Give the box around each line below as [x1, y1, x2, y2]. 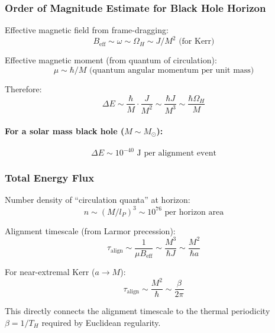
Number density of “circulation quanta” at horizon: [5, 193, 190, 206]
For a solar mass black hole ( [5, 124, 125, 137]
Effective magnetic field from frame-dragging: [5, 24, 169, 36]
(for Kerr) [179, 37, 215, 46]
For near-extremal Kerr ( [5, 266, 95, 278]
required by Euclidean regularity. [41, 316, 161, 328]
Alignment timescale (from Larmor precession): [5, 224, 176, 237]
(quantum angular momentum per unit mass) [89, 66, 254, 75]
